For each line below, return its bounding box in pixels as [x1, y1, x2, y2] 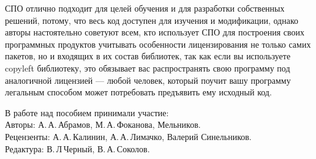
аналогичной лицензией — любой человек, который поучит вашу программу [5, 73, 291, 86]
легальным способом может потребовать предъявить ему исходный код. [5, 86, 272, 98]
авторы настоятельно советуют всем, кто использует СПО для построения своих [5, 26, 304, 39]
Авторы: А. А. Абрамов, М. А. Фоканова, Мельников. [5, 118, 201, 131]
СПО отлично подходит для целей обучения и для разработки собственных [5, 2, 285, 14]
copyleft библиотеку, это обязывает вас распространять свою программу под [5, 61, 290, 74]
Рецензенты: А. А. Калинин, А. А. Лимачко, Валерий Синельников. [5, 130, 252, 142]
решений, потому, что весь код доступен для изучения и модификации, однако [5, 13, 298, 26]
